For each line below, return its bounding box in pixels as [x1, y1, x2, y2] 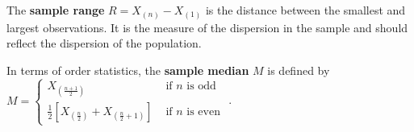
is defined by [267, 61, 330, 78]
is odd [186, 80, 216, 92]
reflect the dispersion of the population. [6, 35, 202, 52]
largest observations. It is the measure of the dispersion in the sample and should [6, 19, 408, 35]
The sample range [6, 2, 105, 18]
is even [186, 105, 220, 118]
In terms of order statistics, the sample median [6, 61, 249, 78]
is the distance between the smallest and [205, 2, 406, 18]
